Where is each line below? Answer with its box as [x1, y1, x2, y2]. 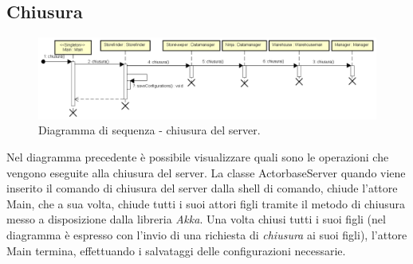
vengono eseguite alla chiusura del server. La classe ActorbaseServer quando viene [6, 164, 406, 181]
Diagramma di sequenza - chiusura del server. [38, 122, 261, 138]
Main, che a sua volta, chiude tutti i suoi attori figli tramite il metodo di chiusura [6, 195, 406, 212]
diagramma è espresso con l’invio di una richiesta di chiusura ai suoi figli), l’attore [6, 227, 407, 243]
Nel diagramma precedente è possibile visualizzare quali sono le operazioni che [6, 149, 389, 165]
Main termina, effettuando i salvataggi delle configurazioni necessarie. [6, 242, 346, 258]
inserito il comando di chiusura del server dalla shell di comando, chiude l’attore [6, 180, 398, 196]
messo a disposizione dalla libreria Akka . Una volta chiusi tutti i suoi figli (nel [6, 211, 386, 227]
